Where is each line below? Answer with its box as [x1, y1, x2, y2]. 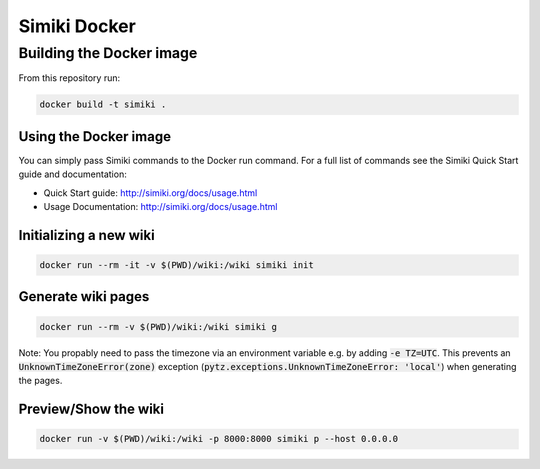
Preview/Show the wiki [18, 401, 165, 418]
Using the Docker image [18, 128, 172, 145]
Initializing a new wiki [18, 226, 155, 244]
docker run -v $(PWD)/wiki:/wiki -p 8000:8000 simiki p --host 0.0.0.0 [39, 433, 399, 445]
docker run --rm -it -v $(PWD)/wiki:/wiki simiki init [39, 260, 314, 271]
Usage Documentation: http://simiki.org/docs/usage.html [43, 201, 278, 213]
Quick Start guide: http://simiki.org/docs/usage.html [43, 186, 258, 199]
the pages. [18, 375, 63, 387]
